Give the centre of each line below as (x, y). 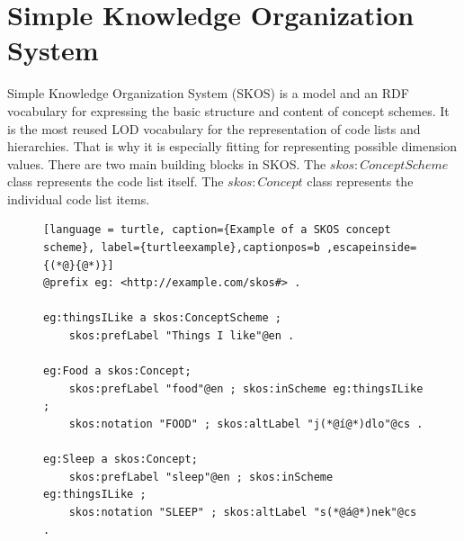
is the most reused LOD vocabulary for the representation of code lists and (214, 128)
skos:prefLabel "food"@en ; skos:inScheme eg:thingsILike (246, 388)
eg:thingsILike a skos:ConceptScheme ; (162, 318)
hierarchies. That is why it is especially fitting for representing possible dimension (232, 146)
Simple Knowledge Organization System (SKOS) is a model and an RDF (208, 93)
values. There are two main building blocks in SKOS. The (167, 163)
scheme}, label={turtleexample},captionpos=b (182, 248)
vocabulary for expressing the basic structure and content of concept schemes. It (228, 110)
